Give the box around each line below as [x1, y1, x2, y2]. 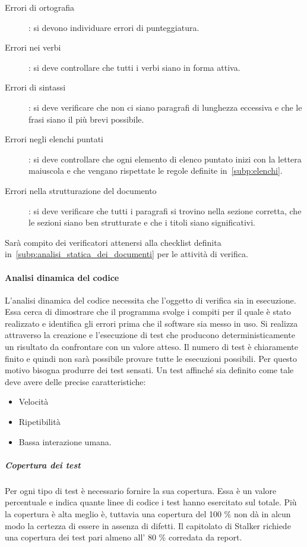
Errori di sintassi [5, 81, 66, 93]
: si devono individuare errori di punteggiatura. [29, 21, 200, 33]
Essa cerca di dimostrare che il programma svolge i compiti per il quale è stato [5, 305, 291, 318]
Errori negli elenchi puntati [5, 133, 104, 145]
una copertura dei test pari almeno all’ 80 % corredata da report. [5, 531, 242, 543]
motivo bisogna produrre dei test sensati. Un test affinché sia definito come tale [5, 364, 294, 376]
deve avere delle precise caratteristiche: [5, 375, 146, 387]
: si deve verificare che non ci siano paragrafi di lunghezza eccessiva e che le [29, 101, 302, 113]
